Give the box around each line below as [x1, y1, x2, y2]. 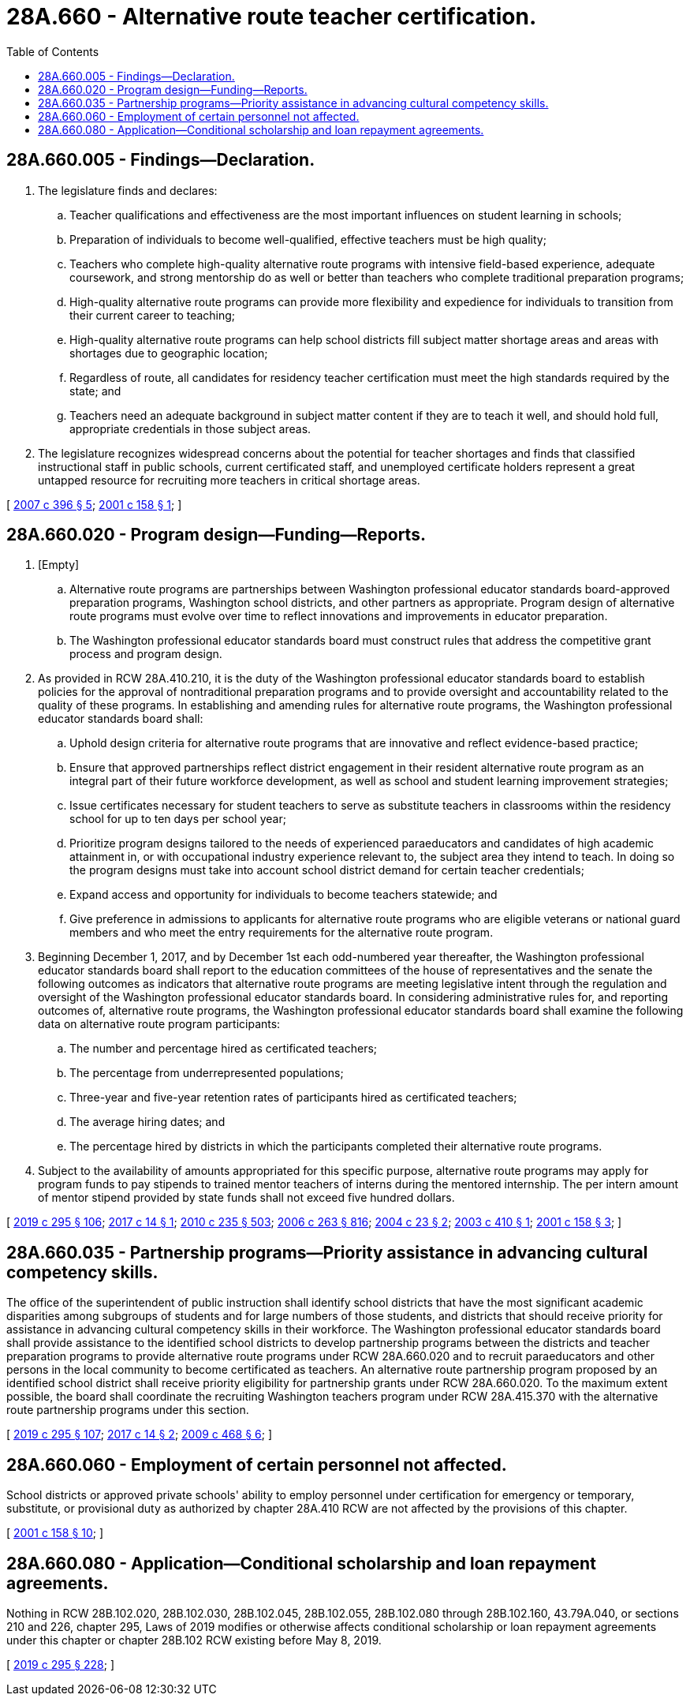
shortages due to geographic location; [69, 346, 268, 360]
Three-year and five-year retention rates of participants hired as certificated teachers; [69, 1090, 517, 1105]
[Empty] [38, 558, 80, 572]
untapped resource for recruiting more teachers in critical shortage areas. [38, 473, 420, 487]
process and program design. [69, 647, 222, 661]
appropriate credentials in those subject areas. [69, 421, 311, 436]
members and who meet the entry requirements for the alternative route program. [69, 926, 494, 940]
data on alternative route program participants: [38, 1017, 281, 1031]
